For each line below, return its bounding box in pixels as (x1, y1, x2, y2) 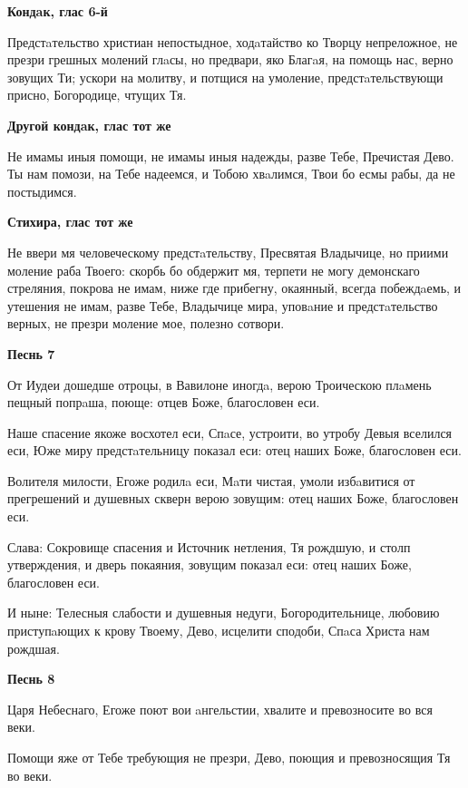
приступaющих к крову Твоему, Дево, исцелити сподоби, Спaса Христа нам (7, 621, 430, 640)
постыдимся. (7, 181, 77, 200)
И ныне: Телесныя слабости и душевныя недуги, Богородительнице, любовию (7, 603, 440, 622)
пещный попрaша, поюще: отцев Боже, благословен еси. (7, 393, 320, 412)
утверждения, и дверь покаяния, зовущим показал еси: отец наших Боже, (7, 555, 412, 574)
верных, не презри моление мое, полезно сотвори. (7, 314, 285, 333)
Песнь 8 (7, 669, 55, 688)
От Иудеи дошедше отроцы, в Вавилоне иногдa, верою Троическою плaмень (7, 375, 432, 394)
